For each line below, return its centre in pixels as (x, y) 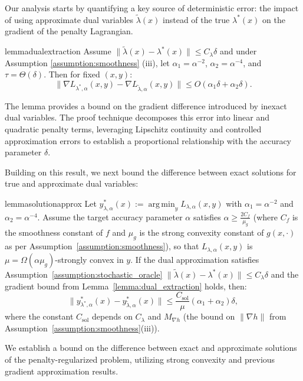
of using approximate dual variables (69, 19)
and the (285, 274)
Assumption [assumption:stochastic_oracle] (84, 274)
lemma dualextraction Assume (58, 51)
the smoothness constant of (54, 232)
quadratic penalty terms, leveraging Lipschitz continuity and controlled (133, 128)
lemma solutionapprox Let (51, 203)
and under (238, 51)
